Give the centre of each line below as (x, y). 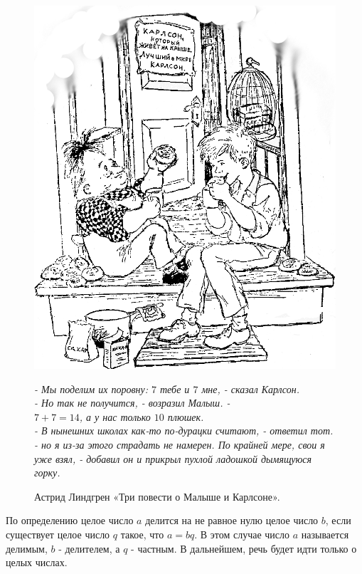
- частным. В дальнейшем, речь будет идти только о (244, 548)
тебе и (175, 388)
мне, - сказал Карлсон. (250, 388)
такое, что (142, 534)
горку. (47, 473)
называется (325, 534)
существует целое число (58, 534)
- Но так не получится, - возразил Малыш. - (132, 403)
